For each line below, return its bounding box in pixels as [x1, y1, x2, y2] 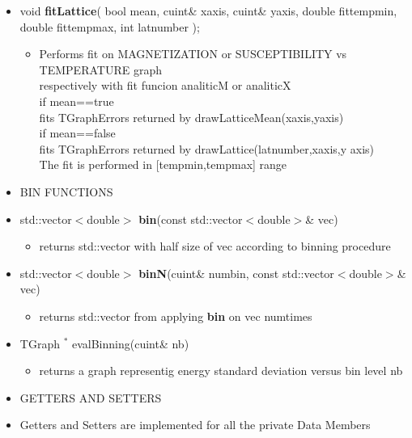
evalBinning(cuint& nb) [71, 335, 189, 352]
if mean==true [39, 92, 114, 109]
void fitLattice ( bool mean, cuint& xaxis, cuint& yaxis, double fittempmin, [19, 2, 397, 19]
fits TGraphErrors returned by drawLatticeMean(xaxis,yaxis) [39, 108, 344, 125]
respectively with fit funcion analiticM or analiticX [39, 77, 291, 94]
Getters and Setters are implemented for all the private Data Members [19, 416, 371, 433]
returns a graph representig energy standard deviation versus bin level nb [39, 362, 403, 379]
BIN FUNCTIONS [19, 183, 113, 200]
